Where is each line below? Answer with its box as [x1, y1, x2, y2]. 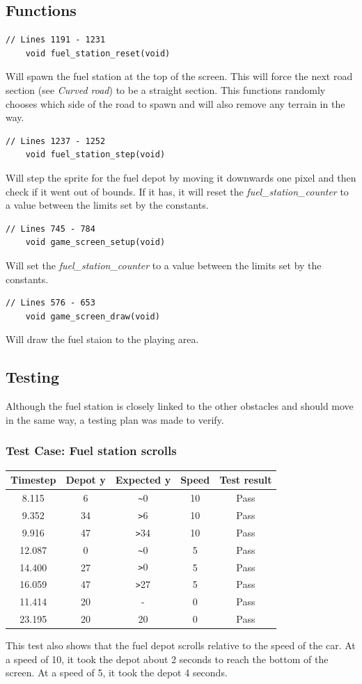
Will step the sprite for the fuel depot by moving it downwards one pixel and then [6, 170, 356, 184]
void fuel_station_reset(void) [25, 48, 171, 58]
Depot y [65, 472, 106, 486]
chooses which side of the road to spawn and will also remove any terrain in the [6, 96, 345, 111]
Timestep [10, 472, 56, 486]
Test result [219, 472, 272, 486]
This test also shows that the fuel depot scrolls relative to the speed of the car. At [6, 638, 356, 653]
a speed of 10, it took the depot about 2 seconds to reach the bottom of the [6, 651, 329, 666]
